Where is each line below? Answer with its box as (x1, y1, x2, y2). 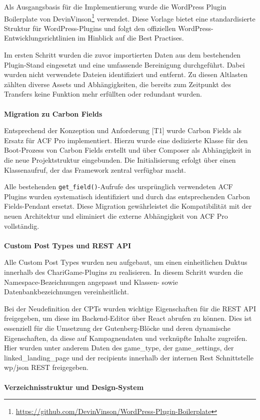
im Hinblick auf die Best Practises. (77, 33, 184, 43)
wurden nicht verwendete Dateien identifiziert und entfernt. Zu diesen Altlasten (4, 69, 248, 80)
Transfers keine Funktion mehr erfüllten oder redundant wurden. (4, 89, 202, 99)
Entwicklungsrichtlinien (4, 33, 75, 43)
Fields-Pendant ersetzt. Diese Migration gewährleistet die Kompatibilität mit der (4, 201, 252, 211)
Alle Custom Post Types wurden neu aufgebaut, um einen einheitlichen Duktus (4, 257, 247, 267)
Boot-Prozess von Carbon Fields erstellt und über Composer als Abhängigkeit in (4, 145, 251, 155)
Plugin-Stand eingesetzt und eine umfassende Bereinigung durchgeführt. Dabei (4, 59, 245, 70)
